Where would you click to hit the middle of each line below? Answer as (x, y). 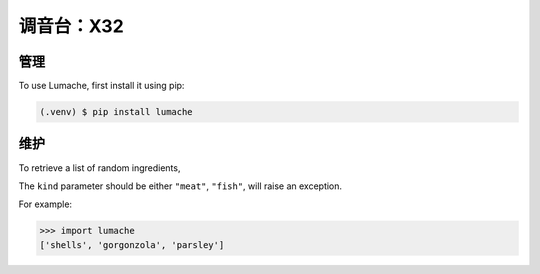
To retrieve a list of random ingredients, (99, 167)
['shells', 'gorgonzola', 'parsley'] (132, 244)
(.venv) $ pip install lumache (116, 112)
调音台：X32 (71, 26)
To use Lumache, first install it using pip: (101, 86)
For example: (45, 204)
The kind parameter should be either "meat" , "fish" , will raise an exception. (180, 186)
